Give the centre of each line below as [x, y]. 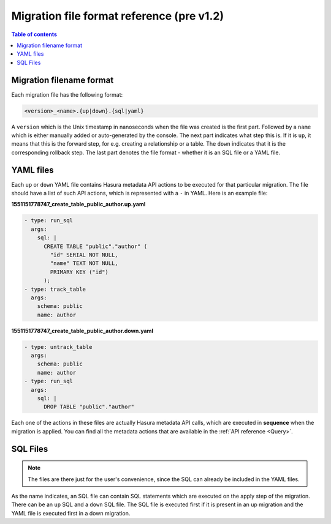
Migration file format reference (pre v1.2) [117, 16]
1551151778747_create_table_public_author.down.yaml [82, 331]
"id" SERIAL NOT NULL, [84, 255]
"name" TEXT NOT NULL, [84, 264]
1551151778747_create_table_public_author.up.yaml [78, 204]
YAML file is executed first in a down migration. [71, 513]
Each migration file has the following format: [67, 94]
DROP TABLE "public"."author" [89, 407]
